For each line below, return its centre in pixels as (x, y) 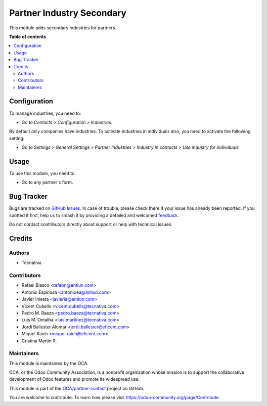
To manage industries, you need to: (45, 113)
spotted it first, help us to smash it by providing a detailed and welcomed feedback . (94, 215)
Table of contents (28, 37)
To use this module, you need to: (43, 174)
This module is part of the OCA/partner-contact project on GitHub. (77, 388)
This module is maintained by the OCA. (49, 363)
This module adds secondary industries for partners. (63, 28)
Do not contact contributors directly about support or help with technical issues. (91, 225)
